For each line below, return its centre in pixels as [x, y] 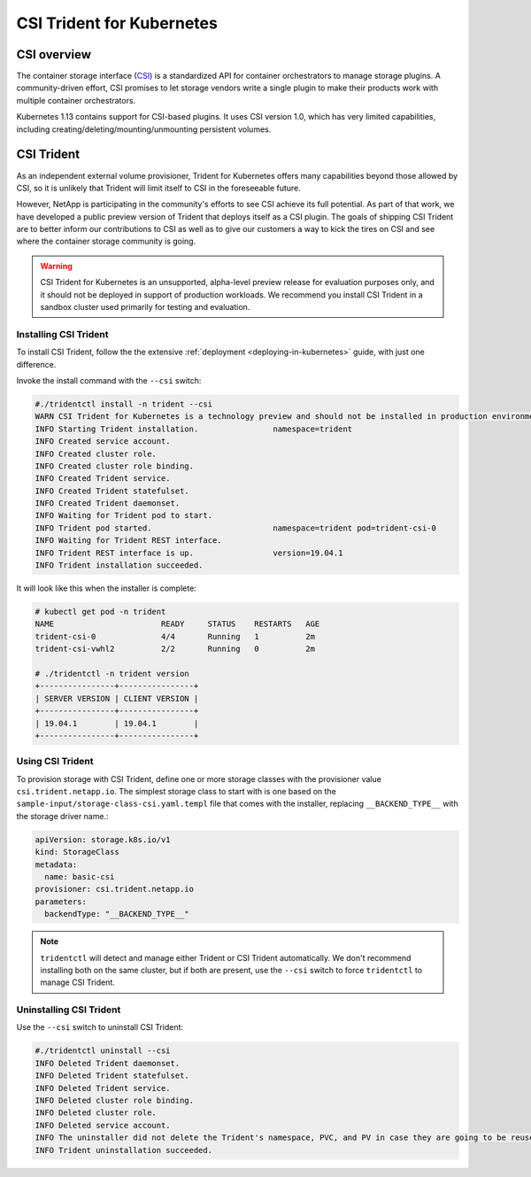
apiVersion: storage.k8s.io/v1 [103, 840]
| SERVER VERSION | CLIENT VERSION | [117, 698]
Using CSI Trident [55, 762]
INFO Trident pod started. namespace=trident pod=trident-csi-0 [236, 528]
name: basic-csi [80, 876]
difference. [36, 364]
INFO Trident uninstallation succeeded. [123, 1150]
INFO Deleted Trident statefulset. [112, 1076]
